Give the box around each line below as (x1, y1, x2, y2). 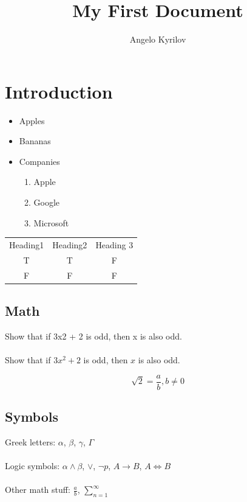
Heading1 (9, 238, 44, 251)
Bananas (19, 134, 51, 147)
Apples (19, 114, 45, 127)
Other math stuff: (5, 483, 70, 496)
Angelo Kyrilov (129, 33, 186, 46)
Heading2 (52, 238, 87, 251)
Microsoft (33, 216, 69, 229)
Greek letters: (5, 436, 56, 448)
